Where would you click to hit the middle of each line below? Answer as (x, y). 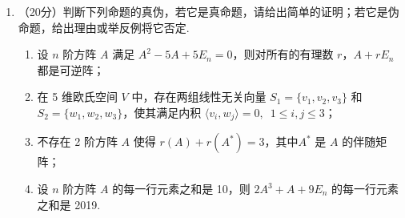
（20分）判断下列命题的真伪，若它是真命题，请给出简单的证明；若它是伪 (209, 11)
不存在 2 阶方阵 (77, 141)
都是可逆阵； (71, 69)
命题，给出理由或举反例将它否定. (104, 27)
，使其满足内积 (162, 112)
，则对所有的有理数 (283, 54)
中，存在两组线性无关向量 (199, 97)
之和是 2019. (69, 204)
